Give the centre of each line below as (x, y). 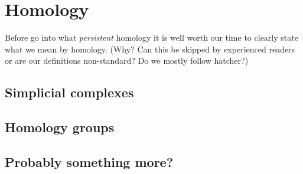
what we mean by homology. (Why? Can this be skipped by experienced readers (150, 49)
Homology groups (60, 127)
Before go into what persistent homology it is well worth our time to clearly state (151, 37)
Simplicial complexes (69, 92)
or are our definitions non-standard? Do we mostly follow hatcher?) (127, 60)
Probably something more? (89, 161)
